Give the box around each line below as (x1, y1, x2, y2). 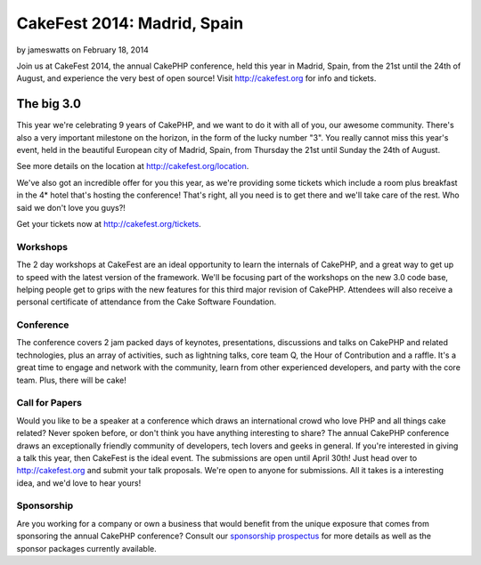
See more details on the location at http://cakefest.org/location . (16, 161, 249, 172)
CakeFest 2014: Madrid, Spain (16, 13, 244, 33)
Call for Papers (16, 397, 82, 409)
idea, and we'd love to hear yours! (16, 477, 142, 488)
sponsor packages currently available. (16, 543, 158, 553)
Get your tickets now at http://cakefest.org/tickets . (16, 218, 202, 229)
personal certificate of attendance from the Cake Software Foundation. (16, 296, 277, 307)
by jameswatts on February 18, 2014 (16, 44, 149, 55)
